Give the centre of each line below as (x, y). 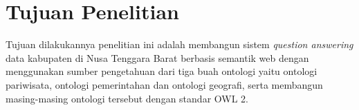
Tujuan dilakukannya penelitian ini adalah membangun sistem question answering (179, 44)
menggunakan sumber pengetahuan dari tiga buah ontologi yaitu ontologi (162, 71)
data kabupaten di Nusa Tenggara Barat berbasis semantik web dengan (157, 57)
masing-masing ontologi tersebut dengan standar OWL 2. (127, 98)
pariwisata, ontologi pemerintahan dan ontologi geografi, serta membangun (164, 84)
